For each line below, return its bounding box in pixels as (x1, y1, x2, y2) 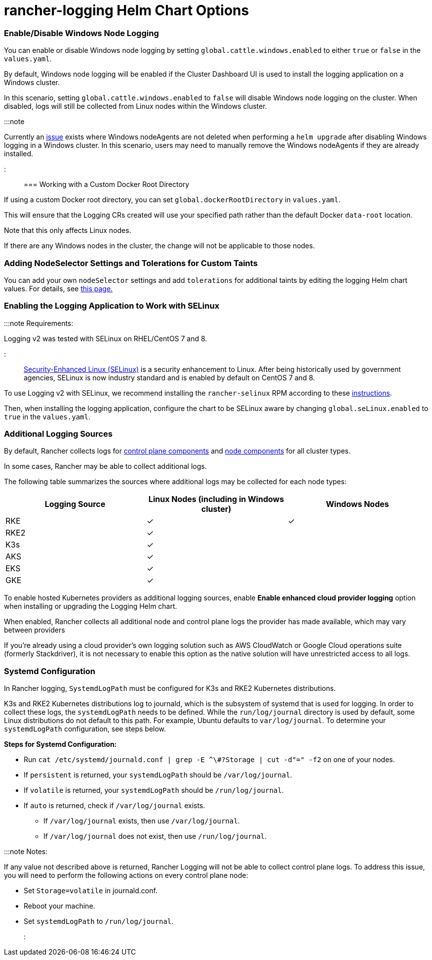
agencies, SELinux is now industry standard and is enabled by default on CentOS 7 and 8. (24, 373, 315, 382)
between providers (4, 626, 65, 635)
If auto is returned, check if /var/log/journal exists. (24, 801, 205, 810)
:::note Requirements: (4, 319, 74, 327)
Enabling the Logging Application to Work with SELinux (4, 301, 220, 311)
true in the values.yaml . (4, 412, 90, 421)
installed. (4, 149, 34, 158)
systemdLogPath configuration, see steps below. (4, 725, 166, 733)
